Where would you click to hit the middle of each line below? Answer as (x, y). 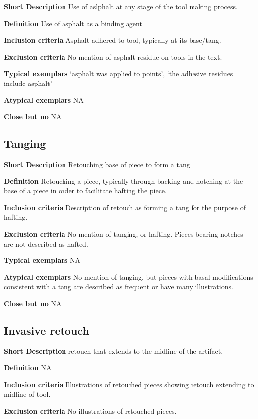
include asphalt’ (28, 83)
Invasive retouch (47, 330)
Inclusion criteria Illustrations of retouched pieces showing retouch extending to (129, 384)
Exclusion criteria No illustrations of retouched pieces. (90, 411)
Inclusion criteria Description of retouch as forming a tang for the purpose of (125, 207)
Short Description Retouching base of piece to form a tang (97, 164)
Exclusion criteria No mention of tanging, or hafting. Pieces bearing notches (124, 233)
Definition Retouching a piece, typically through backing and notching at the (124, 181)
